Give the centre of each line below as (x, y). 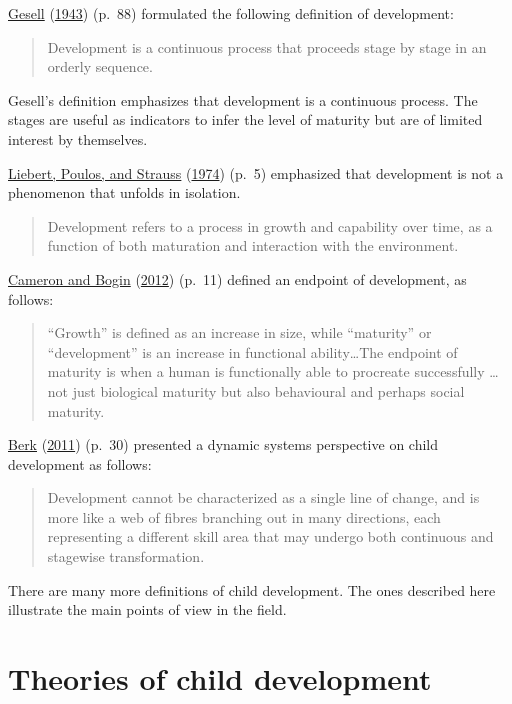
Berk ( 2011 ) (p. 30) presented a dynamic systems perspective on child (223, 444)
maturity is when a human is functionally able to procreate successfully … (273, 371)
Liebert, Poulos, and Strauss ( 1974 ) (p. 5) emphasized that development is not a (256, 172)
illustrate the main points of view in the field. (147, 609)
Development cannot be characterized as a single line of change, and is (263, 497)
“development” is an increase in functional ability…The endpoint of (252, 351)
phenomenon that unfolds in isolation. (124, 192)
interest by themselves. (78, 138)
